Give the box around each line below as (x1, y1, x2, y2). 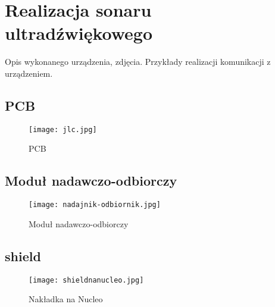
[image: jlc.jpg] (29, 125, 97, 134)
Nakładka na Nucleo (29, 293, 103, 305)
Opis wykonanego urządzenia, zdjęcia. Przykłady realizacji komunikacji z (5, 55, 271, 68)
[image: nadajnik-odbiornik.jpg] (29, 201, 161, 209)
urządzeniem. (5, 67, 53, 79)
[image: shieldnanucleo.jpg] (29, 275, 144, 284)
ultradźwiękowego (5, 21, 153, 45)
